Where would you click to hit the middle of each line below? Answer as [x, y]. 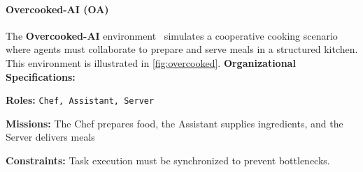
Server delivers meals [50, 137]
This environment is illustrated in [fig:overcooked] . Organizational [151, 62]
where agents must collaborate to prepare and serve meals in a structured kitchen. [182, 49]
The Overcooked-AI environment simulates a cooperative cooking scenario [172, 35]
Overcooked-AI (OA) [57, 9]
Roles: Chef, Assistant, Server [80, 100]
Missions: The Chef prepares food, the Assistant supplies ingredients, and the [175, 123]
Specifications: [41, 76]
